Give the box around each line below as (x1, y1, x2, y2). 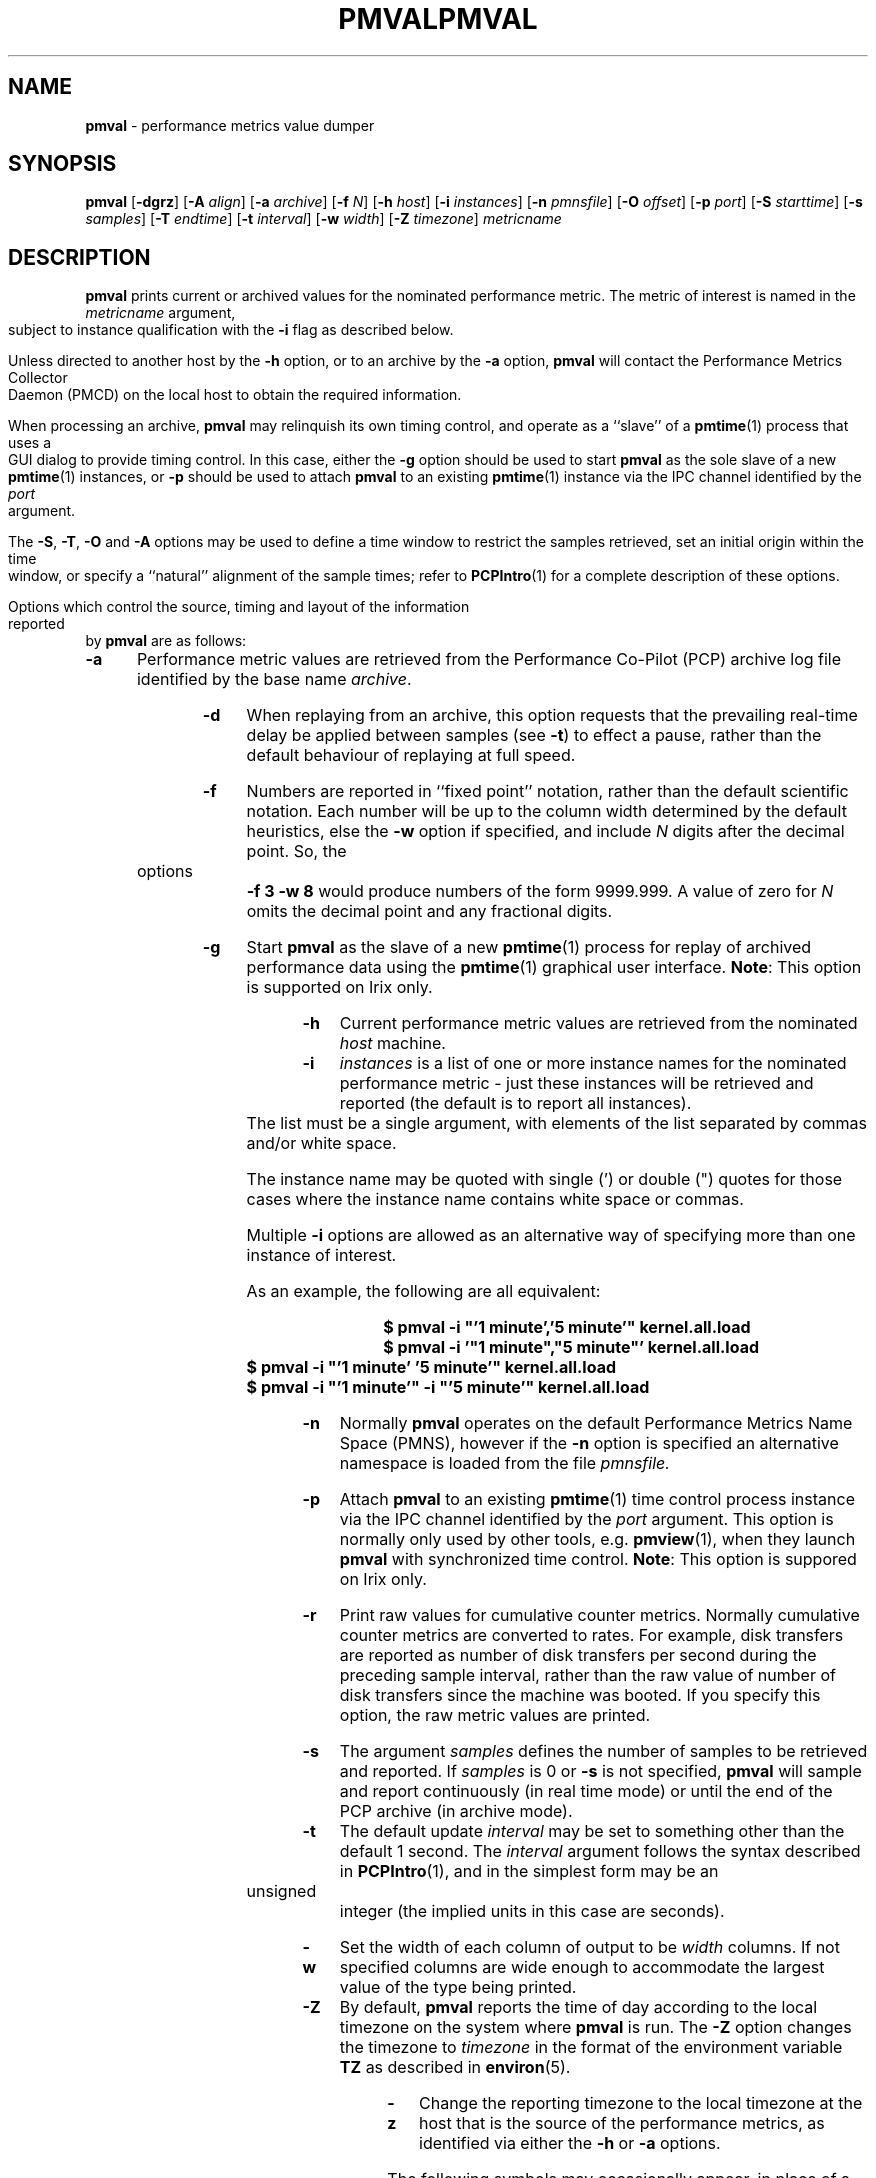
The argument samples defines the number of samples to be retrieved (339, 1741, 868, 1762)
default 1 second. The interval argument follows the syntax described (339, 1841, 861, 1862)
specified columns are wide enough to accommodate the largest (339, 1957, 825, 1978)
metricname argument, (85, 304, 236, 322)
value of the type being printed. (339, 1977, 577, 1998)
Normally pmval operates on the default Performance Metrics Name (339, 1413, 853, 1434)
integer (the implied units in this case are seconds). (339, 1901, 725, 1922)
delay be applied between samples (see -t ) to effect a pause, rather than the (246, 725, 822, 746)
